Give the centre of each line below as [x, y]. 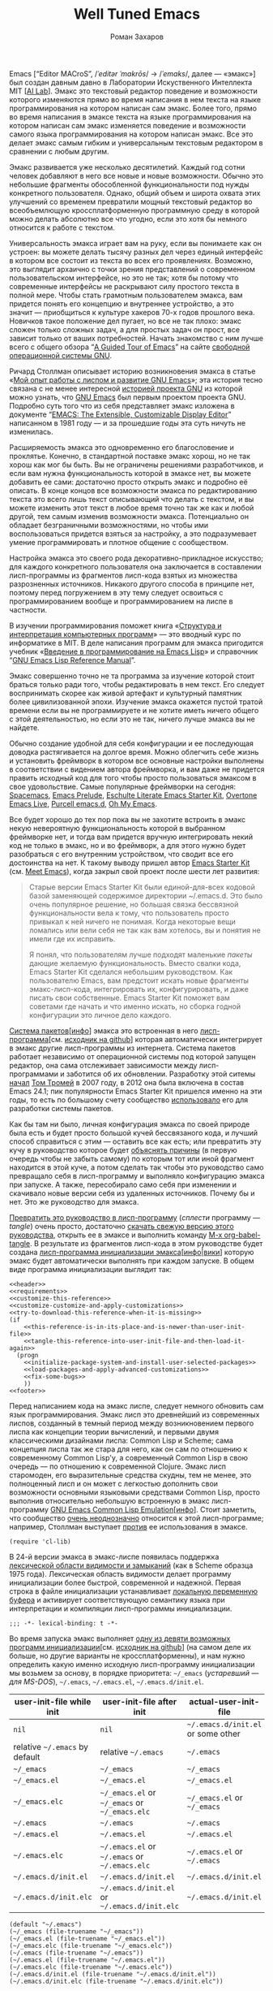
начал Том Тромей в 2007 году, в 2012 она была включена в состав [127, 1082]
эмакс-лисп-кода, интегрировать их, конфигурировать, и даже [139, 989]
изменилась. [31, 431]
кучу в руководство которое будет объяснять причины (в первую [123, 1149]
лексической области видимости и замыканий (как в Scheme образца [131, 1565]
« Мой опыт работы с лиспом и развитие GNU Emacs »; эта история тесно [136, 379]
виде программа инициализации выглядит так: [91, 1269]
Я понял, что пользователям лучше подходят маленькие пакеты [141, 954]
